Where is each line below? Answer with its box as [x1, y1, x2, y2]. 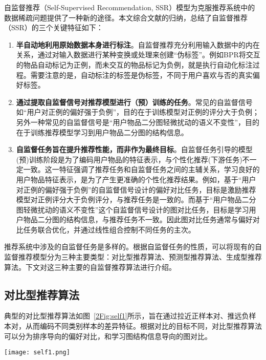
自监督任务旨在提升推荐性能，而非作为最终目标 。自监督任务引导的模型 [16, 144, 253, 155]
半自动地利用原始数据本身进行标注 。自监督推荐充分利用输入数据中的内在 [16, 39, 260, 50]
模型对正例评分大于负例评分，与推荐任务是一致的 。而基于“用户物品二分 [16, 194, 256, 205]
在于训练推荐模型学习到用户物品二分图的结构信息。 [16, 126, 188, 137]
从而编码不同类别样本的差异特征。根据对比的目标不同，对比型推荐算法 [25, 321, 262, 331]
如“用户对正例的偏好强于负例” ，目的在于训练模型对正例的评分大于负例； [16, 107, 260, 117]
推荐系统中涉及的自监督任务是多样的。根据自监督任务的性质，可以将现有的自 [4, 241, 262, 252]
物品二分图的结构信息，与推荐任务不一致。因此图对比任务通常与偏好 [23, 214, 253, 225]
